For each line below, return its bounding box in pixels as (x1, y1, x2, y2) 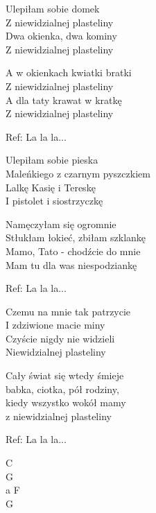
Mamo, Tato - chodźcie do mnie (6, 243, 141, 258)
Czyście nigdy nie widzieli (6, 331, 115, 345)
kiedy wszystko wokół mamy (6, 395, 126, 410)
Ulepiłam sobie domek (6, 1, 100, 15)
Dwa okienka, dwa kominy (6, 28, 117, 43)
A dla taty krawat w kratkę (6, 92, 122, 107)
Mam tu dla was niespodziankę (6, 257, 137, 272)
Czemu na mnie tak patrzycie (6, 304, 131, 318)
